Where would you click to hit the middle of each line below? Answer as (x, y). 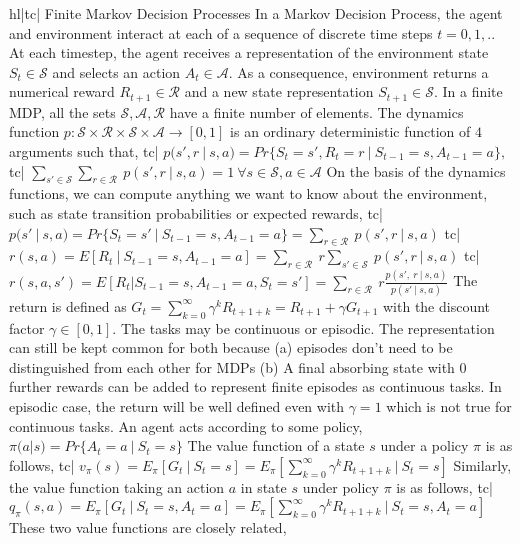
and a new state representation (279, 91)
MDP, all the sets (62, 111)
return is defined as (68, 305)
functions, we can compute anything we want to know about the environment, (248, 193)
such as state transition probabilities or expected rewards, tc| (196, 213)
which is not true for (449, 405)
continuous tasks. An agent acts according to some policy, (186, 425)
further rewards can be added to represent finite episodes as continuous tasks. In (255, 386)
